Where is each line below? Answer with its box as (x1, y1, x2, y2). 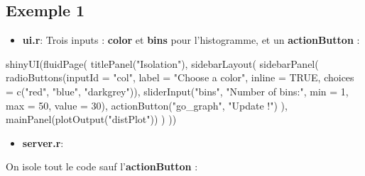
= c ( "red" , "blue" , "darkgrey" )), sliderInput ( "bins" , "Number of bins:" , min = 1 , (6, 83, 349, 98)
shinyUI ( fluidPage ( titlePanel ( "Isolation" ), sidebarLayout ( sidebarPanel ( (6, 56, 319, 71)
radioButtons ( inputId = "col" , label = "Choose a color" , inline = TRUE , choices (6, 70, 354, 85)
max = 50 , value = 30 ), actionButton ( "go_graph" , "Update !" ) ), (6, 98, 288, 112)
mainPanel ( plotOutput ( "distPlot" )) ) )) (6, 112, 177, 127)
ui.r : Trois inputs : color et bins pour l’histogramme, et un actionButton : (22, 33, 360, 47)
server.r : (22, 135, 64, 150)
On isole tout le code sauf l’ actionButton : (6, 159, 198, 174)
